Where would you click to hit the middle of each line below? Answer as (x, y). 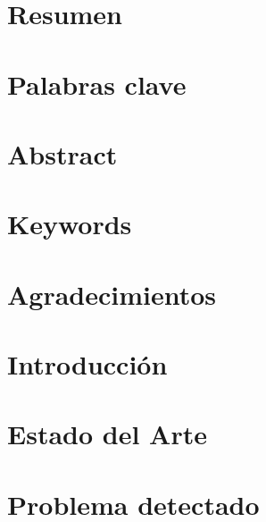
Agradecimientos (112, 294)
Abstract (62, 153)
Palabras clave (97, 84)
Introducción (87, 364)
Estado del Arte (107, 434)
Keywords (70, 224)
